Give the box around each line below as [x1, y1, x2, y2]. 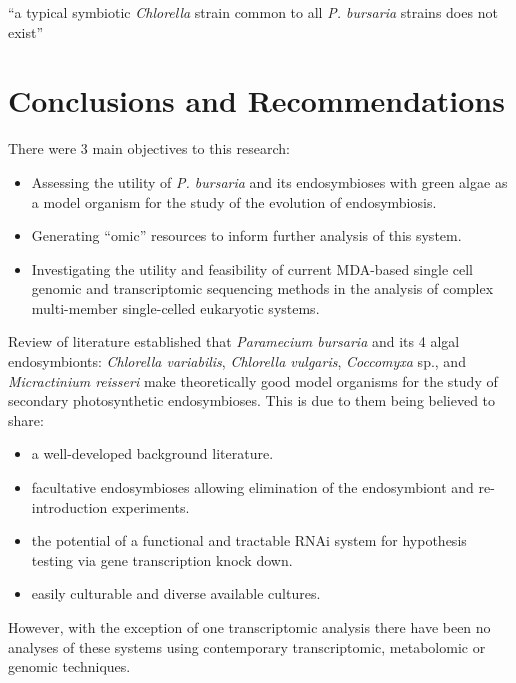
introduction [31, 496, 108, 517]
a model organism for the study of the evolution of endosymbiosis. [31, 191, 437, 212]
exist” [8, 21, 44, 42]
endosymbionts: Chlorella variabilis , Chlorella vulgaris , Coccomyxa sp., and [8, 351, 466, 372]
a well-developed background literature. [31, 443, 274, 464]
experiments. [111, 496, 190, 517]
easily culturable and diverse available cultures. [31, 583, 321, 604]
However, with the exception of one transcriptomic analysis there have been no [8, 617, 491, 637]
